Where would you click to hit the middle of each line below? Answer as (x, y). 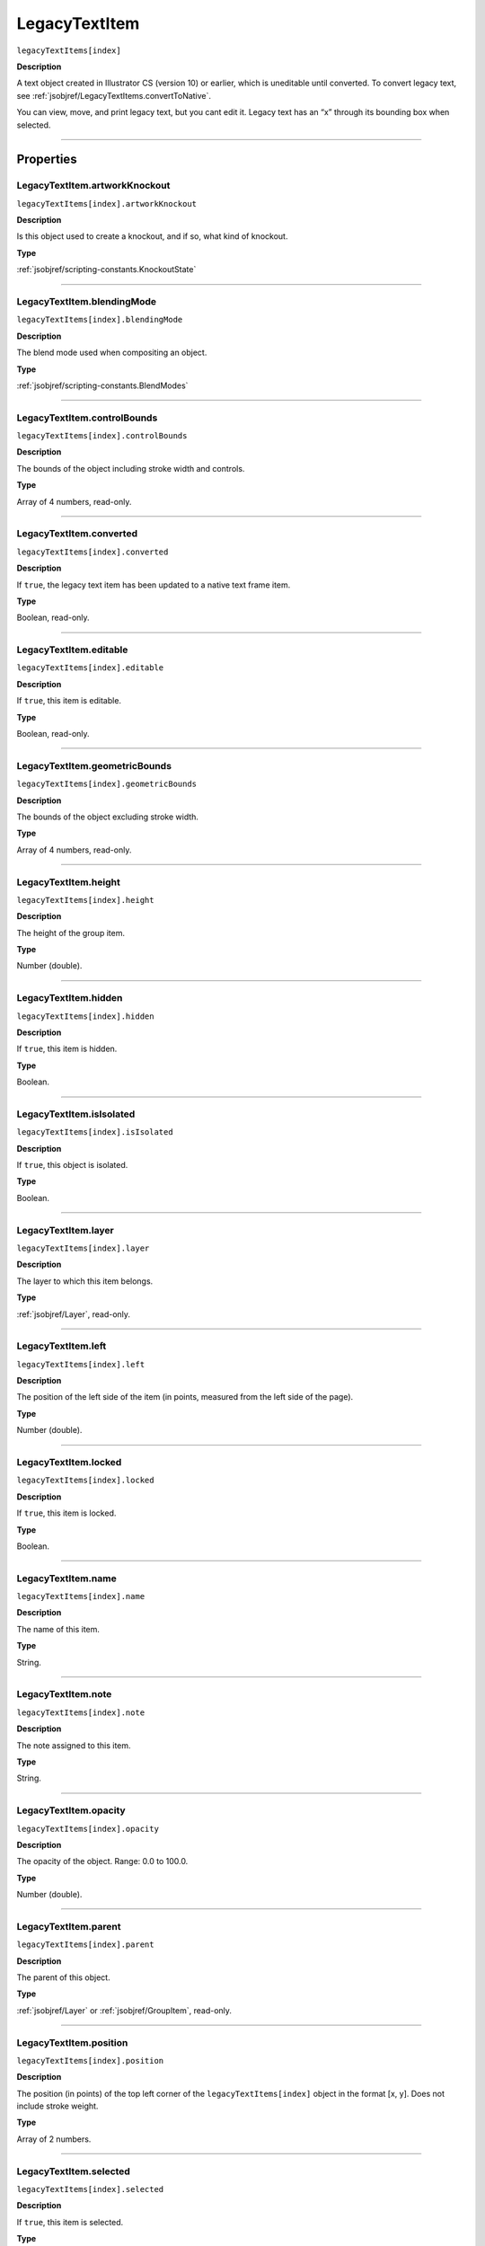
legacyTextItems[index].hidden (85, 1016)
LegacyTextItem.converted (77, 534)
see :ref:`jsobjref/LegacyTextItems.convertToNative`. (114, 95)
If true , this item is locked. (66, 1513)
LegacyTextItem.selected (73, 2171)
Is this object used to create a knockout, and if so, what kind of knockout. (152, 236)
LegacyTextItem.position (72, 2042)
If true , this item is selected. (70, 2222)
